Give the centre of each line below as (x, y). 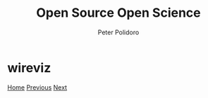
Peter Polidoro (118, 32)
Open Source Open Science (118, 13)
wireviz (29, 68)
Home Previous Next (37, 87)
